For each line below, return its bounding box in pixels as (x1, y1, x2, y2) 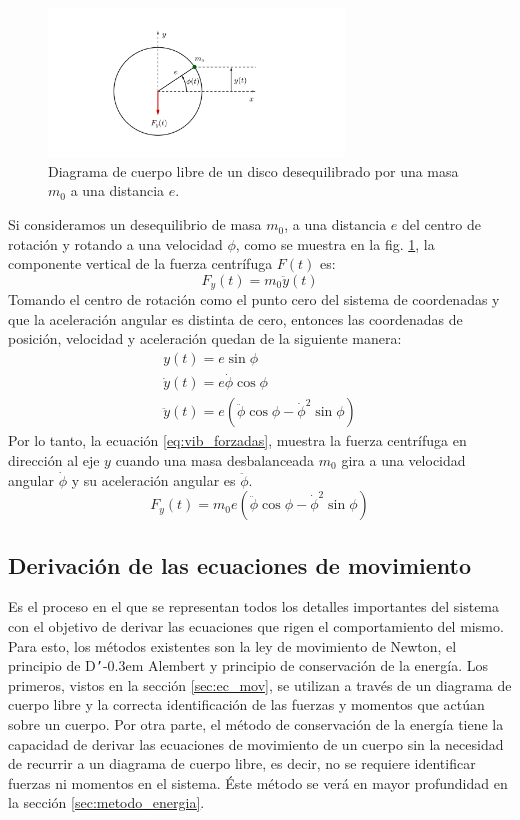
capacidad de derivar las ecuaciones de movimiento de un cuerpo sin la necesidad (8, 733, 504, 754)
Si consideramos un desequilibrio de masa (8, 214, 262, 235)
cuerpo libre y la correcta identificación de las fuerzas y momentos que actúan (8, 694, 485, 715)
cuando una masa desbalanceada (115, 449, 315, 470)
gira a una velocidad (341, 449, 466, 470)
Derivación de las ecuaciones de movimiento (8, 549, 472, 580)
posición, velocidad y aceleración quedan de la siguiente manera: (8, 328, 402, 349)
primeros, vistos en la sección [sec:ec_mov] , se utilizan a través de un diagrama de (8, 674, 512, 695)
